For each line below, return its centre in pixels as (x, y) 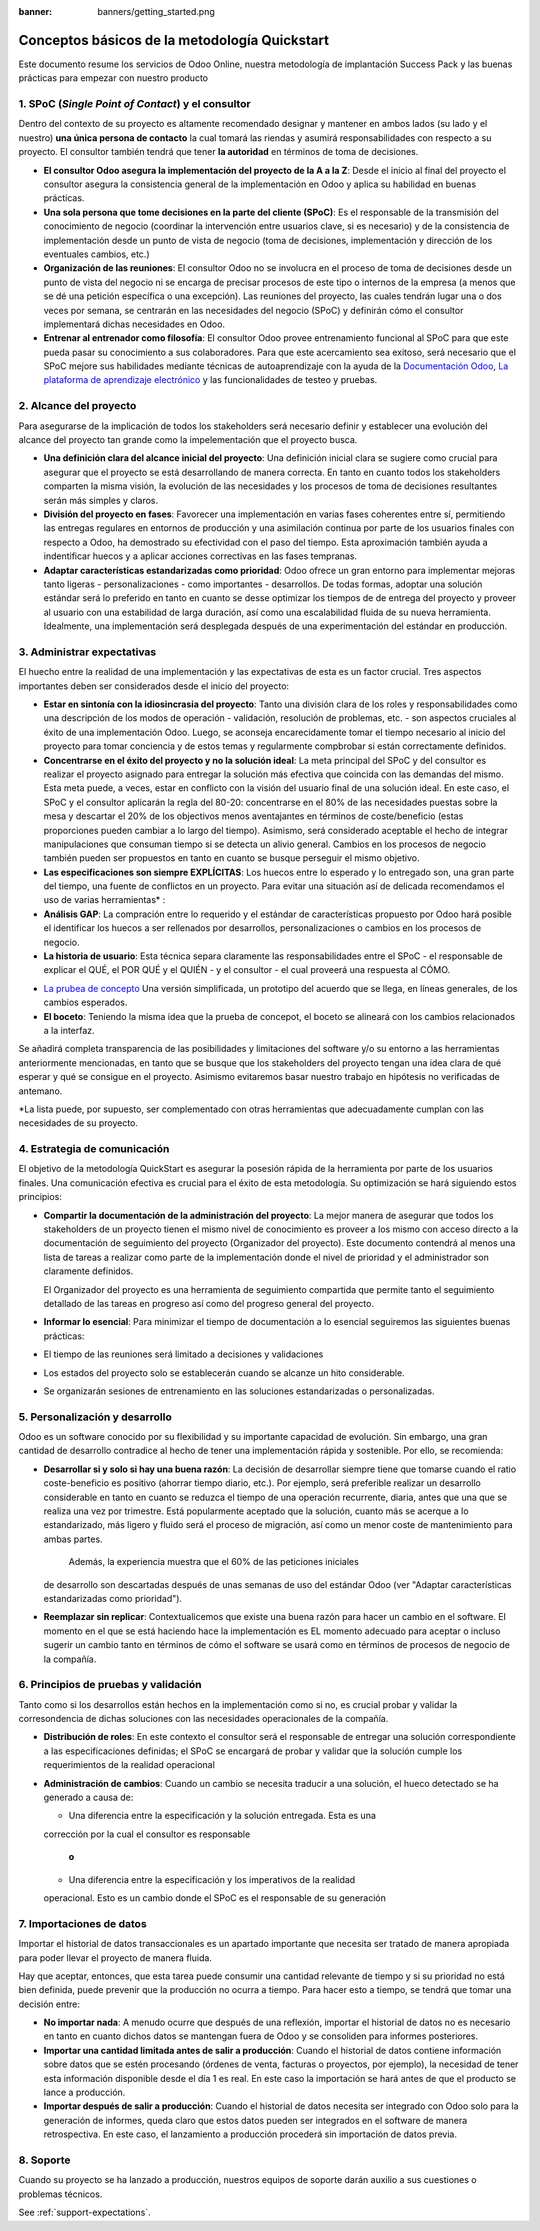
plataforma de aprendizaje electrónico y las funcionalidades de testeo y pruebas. (210, 380)
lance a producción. (84, 2092)
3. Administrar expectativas (87, 652)
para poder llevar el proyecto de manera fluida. (115, 1957)
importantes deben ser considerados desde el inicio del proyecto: (154, 686)
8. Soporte (44, 2160)
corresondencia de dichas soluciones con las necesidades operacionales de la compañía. (203, 1719)
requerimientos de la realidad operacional (129, 1765)
